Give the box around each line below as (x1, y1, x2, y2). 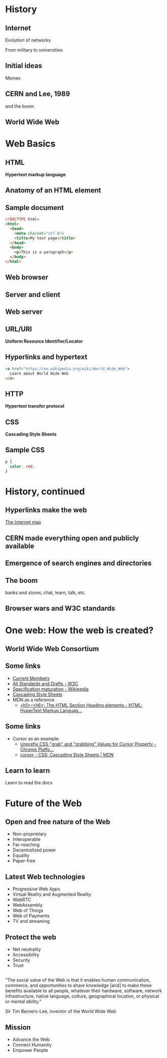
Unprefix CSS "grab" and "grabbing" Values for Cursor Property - (20, 741, 156, 747)
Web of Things (12, 907, 44, 914)
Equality (12, 853, 30, 859)
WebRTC (12, 897, 31, 903)
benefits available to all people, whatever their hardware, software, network (5, 988, 162, 994)
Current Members (12, 675, 50, 681)
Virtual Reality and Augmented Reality (12, 892, 92, 898)
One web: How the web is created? (5, 624, 154, 636)
